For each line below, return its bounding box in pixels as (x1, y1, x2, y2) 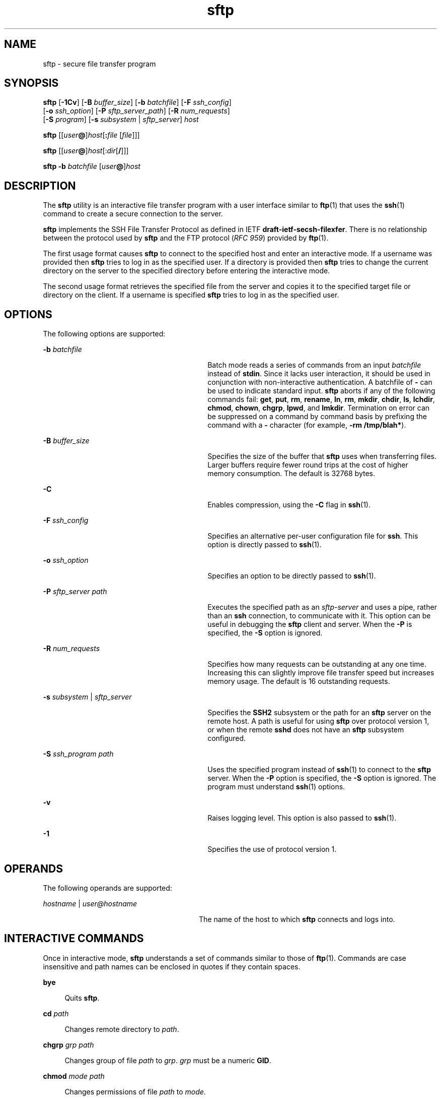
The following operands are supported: (43, 883, 172, 892)
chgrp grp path (43, 1040, 94, 1049)
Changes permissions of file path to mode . (64, 1087, 206, 1096)
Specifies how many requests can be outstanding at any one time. (207, 660, 426, 669)
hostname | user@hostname (43, 899, 137, 908)
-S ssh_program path (43, 749, 114, 759)
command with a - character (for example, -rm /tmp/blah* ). (207, 421, 406, 430)
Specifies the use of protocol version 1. (207, 845, 337, 854)
